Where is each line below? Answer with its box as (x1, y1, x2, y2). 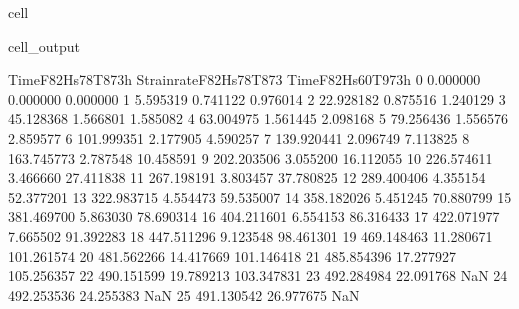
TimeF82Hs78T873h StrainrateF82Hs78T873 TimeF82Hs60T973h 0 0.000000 (8, 69, 481, 90)
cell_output (8, 35, 80, 56)
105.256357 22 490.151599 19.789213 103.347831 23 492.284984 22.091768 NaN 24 (8, 265, 508, 286)
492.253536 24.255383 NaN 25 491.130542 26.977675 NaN (8, 284, 360, 305)
